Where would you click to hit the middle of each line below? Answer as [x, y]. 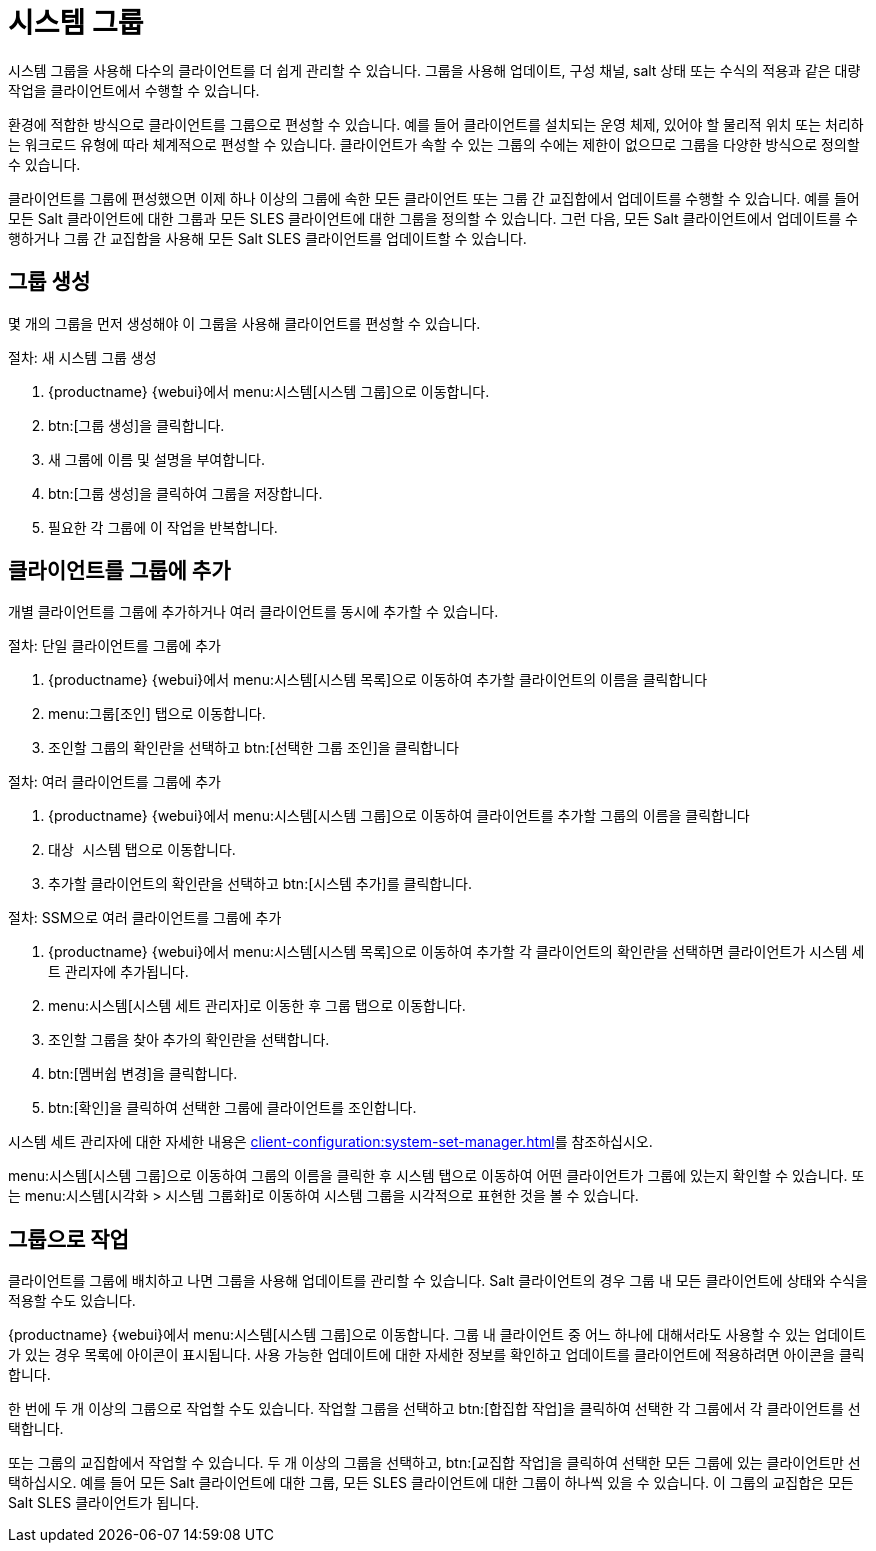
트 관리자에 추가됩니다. [118, 972]
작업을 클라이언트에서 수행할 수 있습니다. [134, 90]
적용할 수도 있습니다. [72, 1301]
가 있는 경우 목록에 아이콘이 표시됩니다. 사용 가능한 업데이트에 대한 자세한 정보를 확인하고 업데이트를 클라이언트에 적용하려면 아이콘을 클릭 [436, 1355]
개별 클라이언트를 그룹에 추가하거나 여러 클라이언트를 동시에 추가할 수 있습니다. [253, 612]
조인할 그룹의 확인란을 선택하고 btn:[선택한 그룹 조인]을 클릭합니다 [253, 748]
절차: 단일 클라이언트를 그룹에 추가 [114, 646]
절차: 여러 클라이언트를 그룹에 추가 [114, 782]
